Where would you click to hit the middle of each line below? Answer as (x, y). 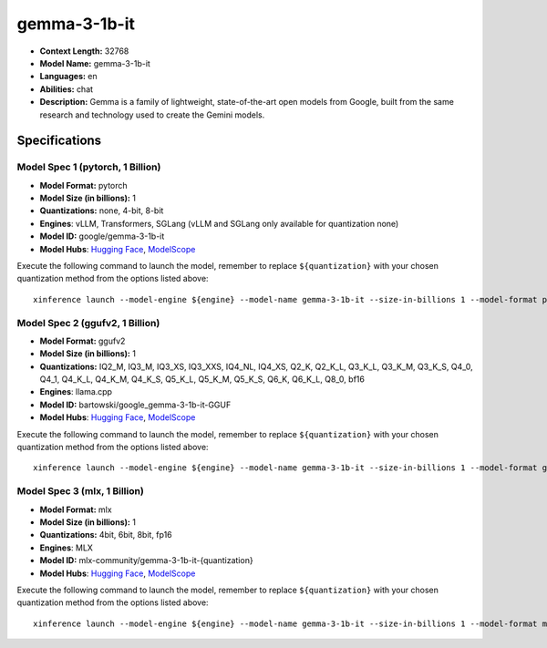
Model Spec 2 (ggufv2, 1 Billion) (88, 323)
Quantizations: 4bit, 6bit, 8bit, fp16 (106, 535)
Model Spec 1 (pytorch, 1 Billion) (89, 167)
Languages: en (68, 77)
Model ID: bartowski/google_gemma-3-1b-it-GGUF (135, 405)
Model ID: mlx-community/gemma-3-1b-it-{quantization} (147, 561)
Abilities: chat (67, 89)
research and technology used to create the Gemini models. (152, 115)
